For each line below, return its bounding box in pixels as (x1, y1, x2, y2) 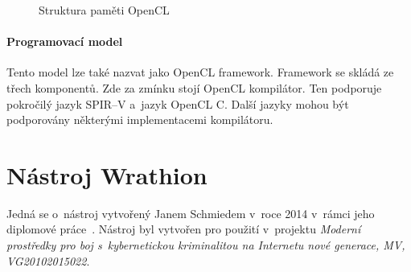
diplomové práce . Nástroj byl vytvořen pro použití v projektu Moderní (6, 220, 361, 237)
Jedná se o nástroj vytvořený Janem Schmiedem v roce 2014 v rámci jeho (6, 204, 375, 221)
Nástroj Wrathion (6, 158, 208, 191)
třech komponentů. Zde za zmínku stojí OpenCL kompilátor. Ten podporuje (6, 79, 382, 96)
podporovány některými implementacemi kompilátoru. (6, 111, 273, 128)
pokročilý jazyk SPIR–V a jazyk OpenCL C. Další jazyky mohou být (6, 95, 349, 112)
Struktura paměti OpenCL (39, 2, 170, 18)
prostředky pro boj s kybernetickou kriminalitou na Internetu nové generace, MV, (6, 237, 405, 253)
